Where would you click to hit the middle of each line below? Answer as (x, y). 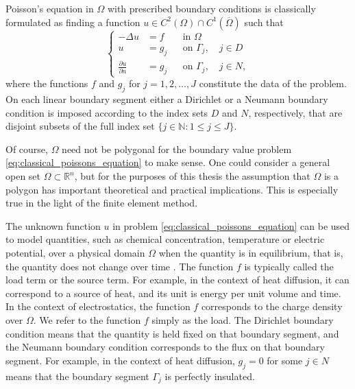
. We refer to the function (87, 320)
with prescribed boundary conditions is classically (211, 8)
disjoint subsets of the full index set (80, 126)
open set (23, 176)
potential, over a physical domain (75, 253)
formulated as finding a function (73, 22)
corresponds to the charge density (272, 306)
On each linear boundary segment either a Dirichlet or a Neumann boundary (167, 99)
